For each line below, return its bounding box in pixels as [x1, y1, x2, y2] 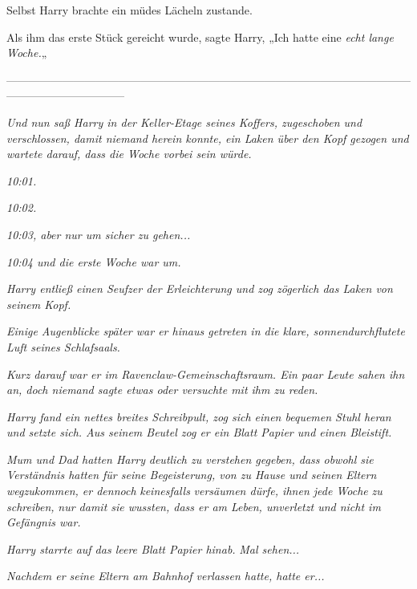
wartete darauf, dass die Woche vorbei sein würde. [6, 145, 252, 162]
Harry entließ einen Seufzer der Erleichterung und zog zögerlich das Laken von [6, 280, 393, 297]
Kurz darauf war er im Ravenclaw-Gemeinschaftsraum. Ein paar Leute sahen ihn [6, 365, 405, 382]
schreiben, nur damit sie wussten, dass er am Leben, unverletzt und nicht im [6, 498, 381, 514]
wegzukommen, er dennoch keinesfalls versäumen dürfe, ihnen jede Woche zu [6, 482, 383, 499]
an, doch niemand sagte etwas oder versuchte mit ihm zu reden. [6, 381, 318, 398]
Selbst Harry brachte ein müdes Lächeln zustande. [6, 2, 253, 18]
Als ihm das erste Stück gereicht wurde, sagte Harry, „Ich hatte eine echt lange [6, 28, 394, 45]
